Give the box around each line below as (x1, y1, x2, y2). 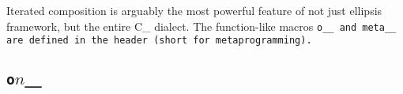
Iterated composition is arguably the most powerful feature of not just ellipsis (6, 2, 382, 18)
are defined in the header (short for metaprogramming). (6, 35, 312, 47)
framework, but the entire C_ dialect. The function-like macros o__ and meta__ (6, 17, 397, 34)
